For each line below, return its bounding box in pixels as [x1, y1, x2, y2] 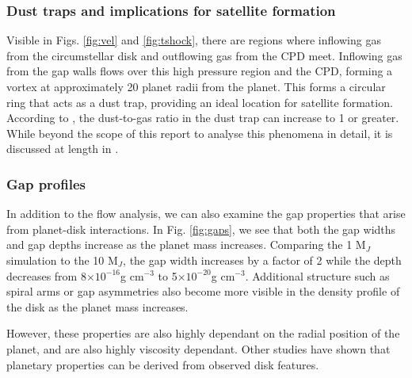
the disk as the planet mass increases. [6, 298, 189, 315]
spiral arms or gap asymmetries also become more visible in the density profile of [6, 283, 400, 300]
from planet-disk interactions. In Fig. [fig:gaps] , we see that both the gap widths [6, 220, 396, 237]
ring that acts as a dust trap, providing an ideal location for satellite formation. [6, 94, 393, 110]
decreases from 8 [6, 267, 86, 284]
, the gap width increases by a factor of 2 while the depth [123, 251, 402, 268]
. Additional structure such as [245, 267, 390, 284]
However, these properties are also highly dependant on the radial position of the [6, 325, 400, 342]
